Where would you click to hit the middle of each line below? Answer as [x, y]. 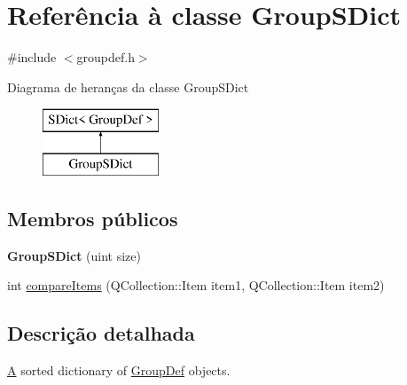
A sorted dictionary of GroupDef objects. [119, 370]
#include [32, 57]
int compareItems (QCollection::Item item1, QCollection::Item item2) [196, 285]
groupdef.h [106, 57]
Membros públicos [93, 218]
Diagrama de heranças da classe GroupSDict [128, 86]
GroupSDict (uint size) [74, 255]
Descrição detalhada [101, 333]
